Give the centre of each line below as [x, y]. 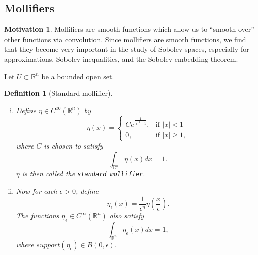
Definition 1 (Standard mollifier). [58, 93]
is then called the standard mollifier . [84, 174]
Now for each [37, 191]
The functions [38, 216]
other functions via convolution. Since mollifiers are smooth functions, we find [125, 39]
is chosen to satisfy [73, 146]
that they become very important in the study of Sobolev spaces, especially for [127, 49]
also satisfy [127, 216]
